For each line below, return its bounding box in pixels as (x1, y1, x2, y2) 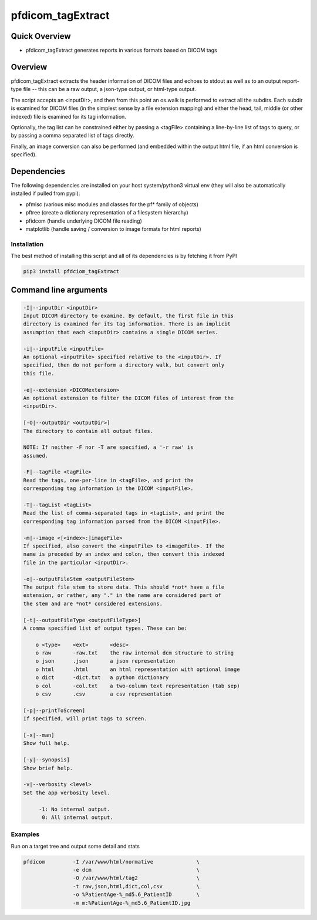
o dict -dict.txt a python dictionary (35, 674, 169, 681)
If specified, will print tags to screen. (23, 716, 147, 722)
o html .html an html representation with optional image (35, 666, 240, 673)
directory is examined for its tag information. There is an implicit (23, 321, 231, 327)
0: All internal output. (42, 814, 114, 821)
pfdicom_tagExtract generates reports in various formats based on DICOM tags (25, 47, 217, 54)
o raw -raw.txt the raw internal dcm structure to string (35, 650, 234, 656)
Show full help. (23, 740, 70, 747)
